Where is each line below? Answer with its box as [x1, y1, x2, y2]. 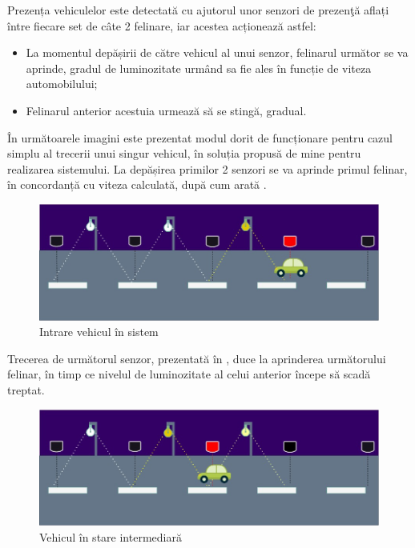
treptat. [7, 382, 45, 398]
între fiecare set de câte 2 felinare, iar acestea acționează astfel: [7, 17, 316, 34]
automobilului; [26, 75, 98, 92]
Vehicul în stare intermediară [39, 528, 182, 545]
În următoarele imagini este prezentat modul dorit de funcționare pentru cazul [7, 129, 393, 146]
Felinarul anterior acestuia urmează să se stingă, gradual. [26, 102, 307, 118]
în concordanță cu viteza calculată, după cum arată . [7, 176, 267, 193]
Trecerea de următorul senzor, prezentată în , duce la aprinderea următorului [7, 350, 386, 366]
